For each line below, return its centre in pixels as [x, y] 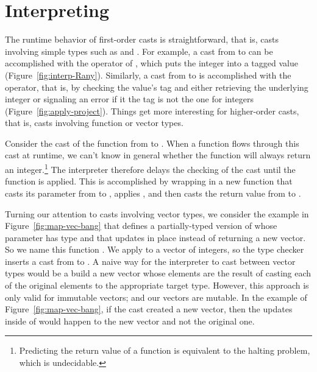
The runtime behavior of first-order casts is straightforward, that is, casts [142, 39]
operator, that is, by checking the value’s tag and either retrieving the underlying [157, 87]
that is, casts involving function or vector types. [94, 123]
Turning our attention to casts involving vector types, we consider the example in [157, 213]
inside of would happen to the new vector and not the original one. [130, 321]
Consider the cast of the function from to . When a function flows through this [152, 143]
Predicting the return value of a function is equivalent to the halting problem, [165, 350]
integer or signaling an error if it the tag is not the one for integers [130, 99]
